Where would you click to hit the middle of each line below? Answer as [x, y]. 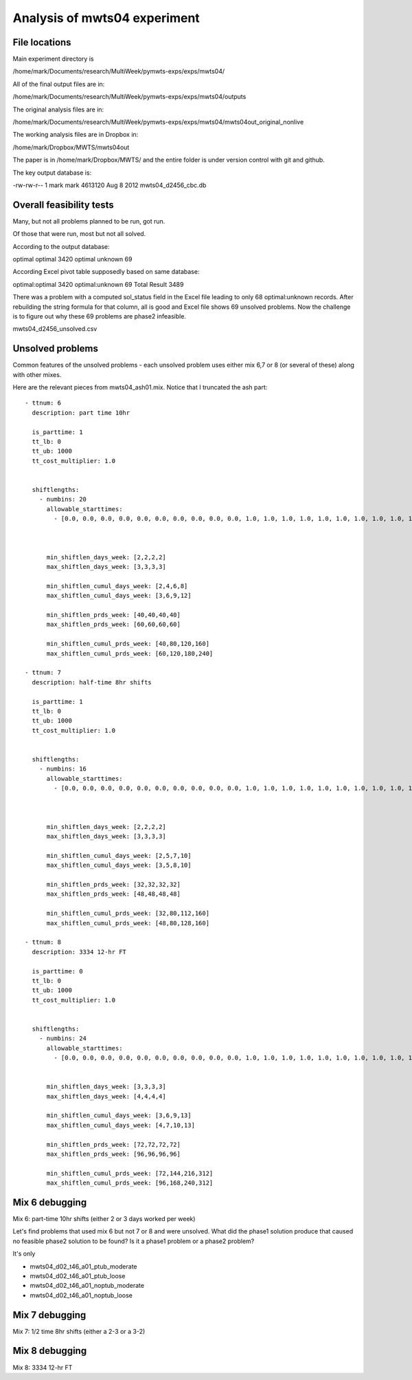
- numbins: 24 [63, 1038]
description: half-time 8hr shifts [92, 682]
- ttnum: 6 [43, 403]
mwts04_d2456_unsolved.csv [55, 329]
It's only [24, 1254]
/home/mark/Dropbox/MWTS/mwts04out [71, 147]
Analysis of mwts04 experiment [106, 18]
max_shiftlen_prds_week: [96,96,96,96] [114, 1154]
